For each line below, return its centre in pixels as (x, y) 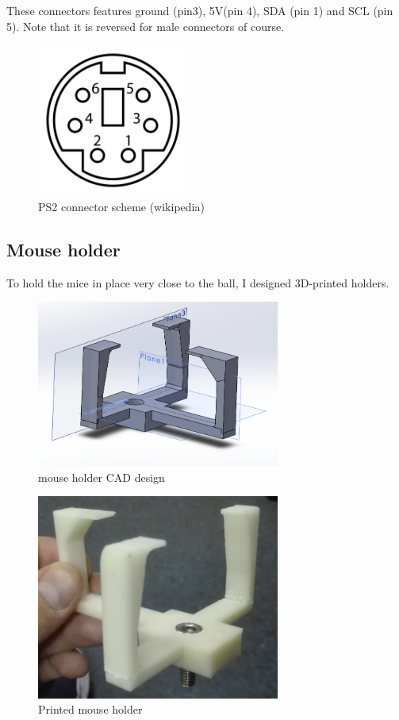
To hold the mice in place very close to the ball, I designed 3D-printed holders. (198, 282)
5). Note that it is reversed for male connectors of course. (146, 26)
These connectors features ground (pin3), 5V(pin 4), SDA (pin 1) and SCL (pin (200, 10)
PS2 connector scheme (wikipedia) (121, 206)
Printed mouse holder (90, 709)
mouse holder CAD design (102, 477)
